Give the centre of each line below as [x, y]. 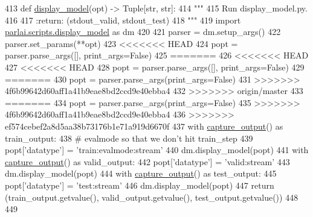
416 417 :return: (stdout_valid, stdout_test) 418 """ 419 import [123, 20]
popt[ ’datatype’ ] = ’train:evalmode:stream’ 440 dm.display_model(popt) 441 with [157, 150]
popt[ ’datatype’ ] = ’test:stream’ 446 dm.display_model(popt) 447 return [140, 185]
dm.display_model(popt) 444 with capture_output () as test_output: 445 [141, 173]
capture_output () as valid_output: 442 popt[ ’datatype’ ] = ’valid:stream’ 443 [147, 161]
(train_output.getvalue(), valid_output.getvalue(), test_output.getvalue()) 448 [152, 197]
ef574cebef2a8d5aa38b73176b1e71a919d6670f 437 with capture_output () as [144, 126]
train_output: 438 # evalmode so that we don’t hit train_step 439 [129, 138]
